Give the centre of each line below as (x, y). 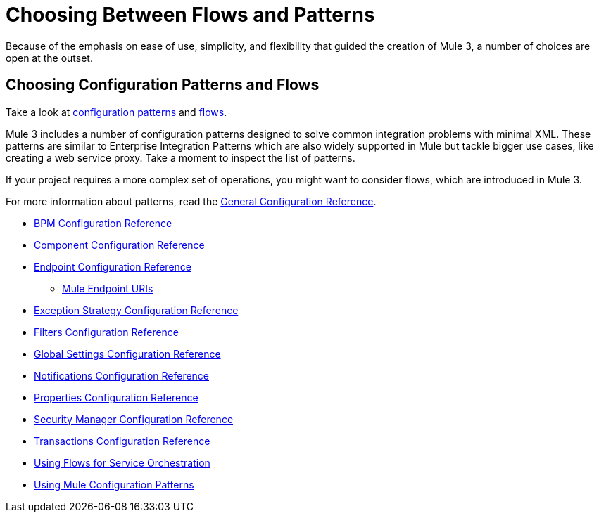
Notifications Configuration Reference (122, 375)
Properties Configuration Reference (116, 397)
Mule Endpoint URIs (108, 288)
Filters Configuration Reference (107, 332)
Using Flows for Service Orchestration (122, 462)
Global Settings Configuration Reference (127, 354)
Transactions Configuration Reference (122, 441)
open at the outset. (49, 58)
